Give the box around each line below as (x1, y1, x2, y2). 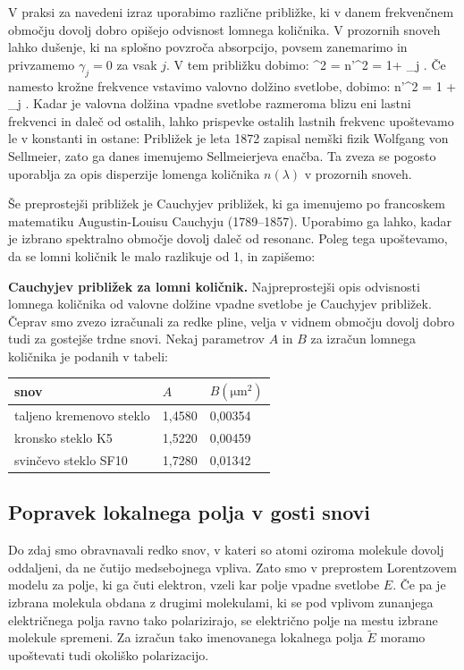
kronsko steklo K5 (14, 428, 113, 447)
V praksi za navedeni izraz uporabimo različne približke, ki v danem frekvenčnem (8, 3, 454, 21)
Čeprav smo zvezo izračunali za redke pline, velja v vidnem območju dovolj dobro (8, 311, 455, 330)
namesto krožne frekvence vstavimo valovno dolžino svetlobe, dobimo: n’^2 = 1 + (8, 76, 457, 95)
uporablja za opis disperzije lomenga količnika (8, 164, 260, 182)
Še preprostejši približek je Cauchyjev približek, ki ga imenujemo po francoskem (8, 194, 445, 213)
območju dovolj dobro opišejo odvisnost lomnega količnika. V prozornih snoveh (8, 20, 441, 38)
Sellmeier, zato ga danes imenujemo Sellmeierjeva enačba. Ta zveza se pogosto (8, 146, 436, 165)
